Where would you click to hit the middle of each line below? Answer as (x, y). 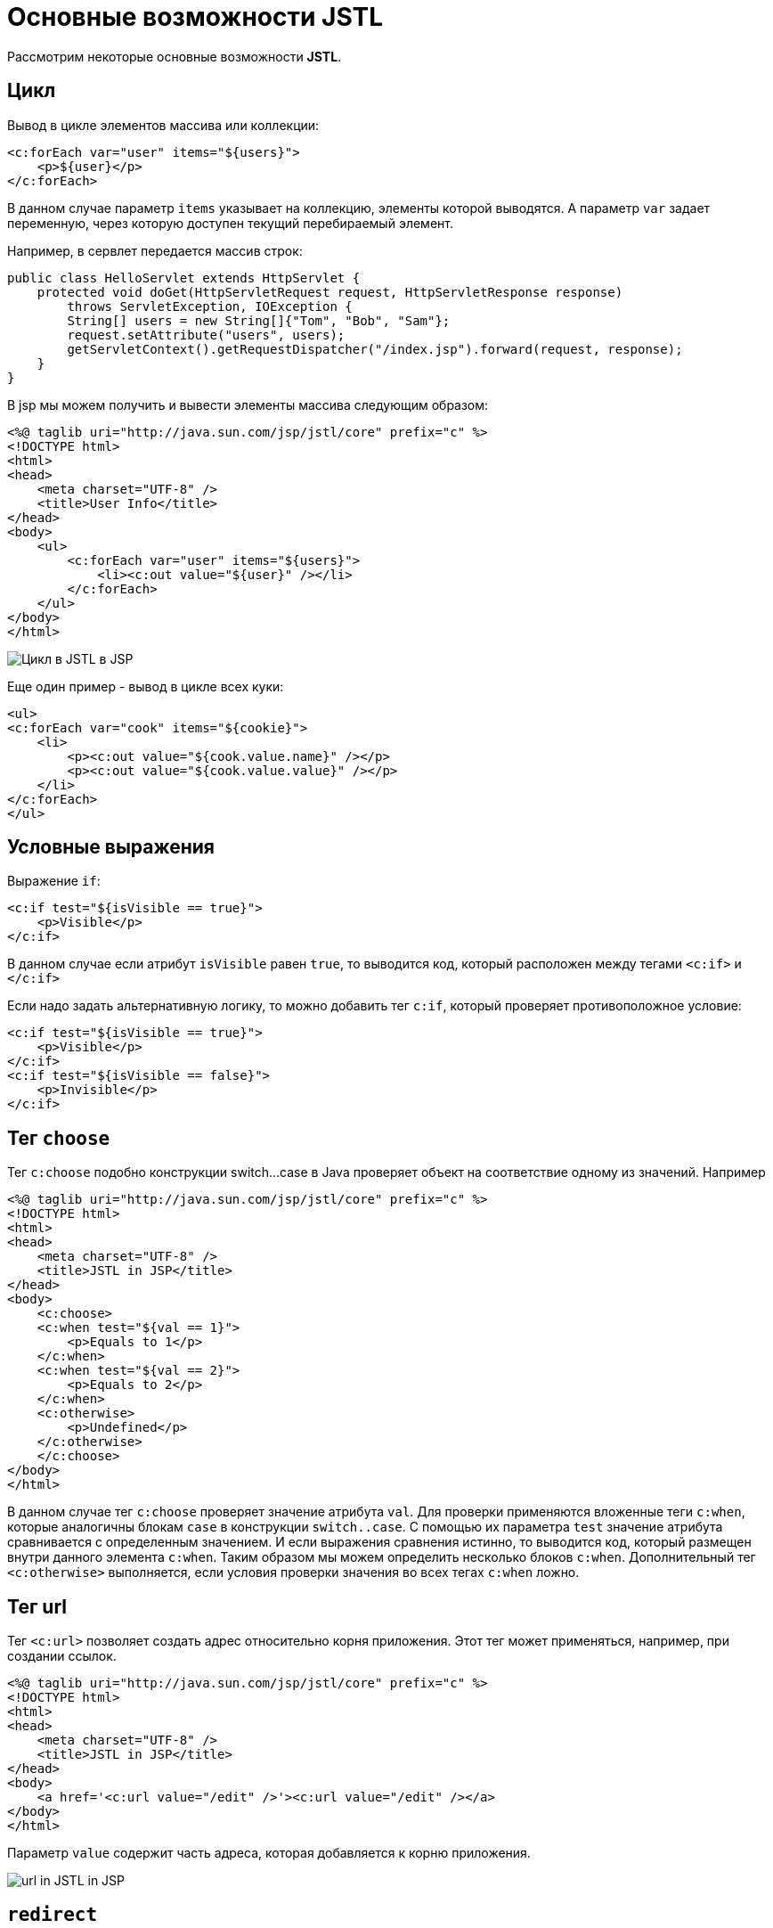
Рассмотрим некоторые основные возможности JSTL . (175, 56)
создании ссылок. (62, 1656)
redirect (53, 1914)
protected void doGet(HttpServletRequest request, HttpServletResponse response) (330, 292)
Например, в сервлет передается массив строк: (155, 250)
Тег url (37, 1606)
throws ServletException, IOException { (210, 306)
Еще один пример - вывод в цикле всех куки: (146, 686)
